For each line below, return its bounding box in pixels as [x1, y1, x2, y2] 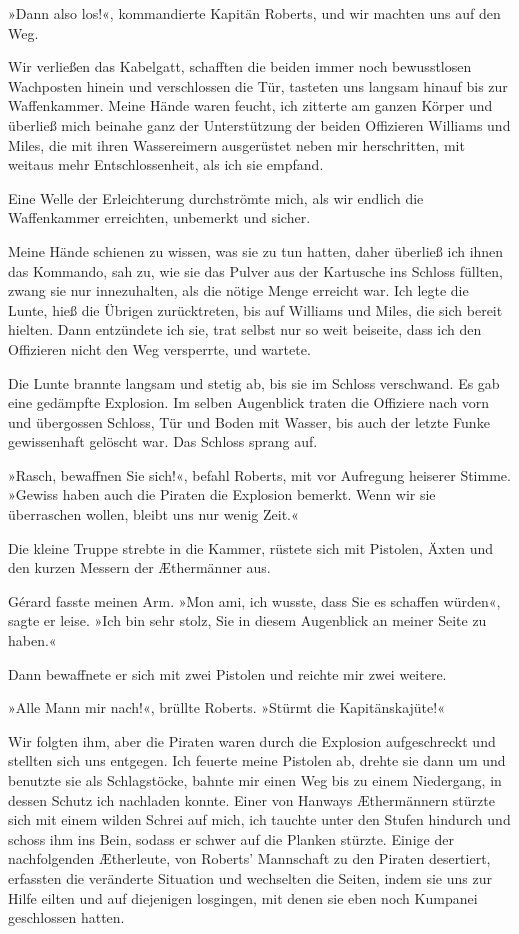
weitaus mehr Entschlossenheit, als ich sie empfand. [8, 154, 324, 175]
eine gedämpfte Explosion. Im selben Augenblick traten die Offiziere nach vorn [8, 392, 490, 413]
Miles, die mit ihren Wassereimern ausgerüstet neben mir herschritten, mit [8, 134, 465, 155]
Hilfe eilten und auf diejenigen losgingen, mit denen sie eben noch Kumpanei [8, 887, 478, 908]
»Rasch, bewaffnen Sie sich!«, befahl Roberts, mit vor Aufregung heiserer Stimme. [8, 464, 511, 485]
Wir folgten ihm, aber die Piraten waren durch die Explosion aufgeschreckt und [8, 730, 496, 751]
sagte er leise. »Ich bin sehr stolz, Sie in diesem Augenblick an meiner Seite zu [8, 610, 487, 631]
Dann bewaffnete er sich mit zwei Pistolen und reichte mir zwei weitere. [8, 663, 447, 684]
